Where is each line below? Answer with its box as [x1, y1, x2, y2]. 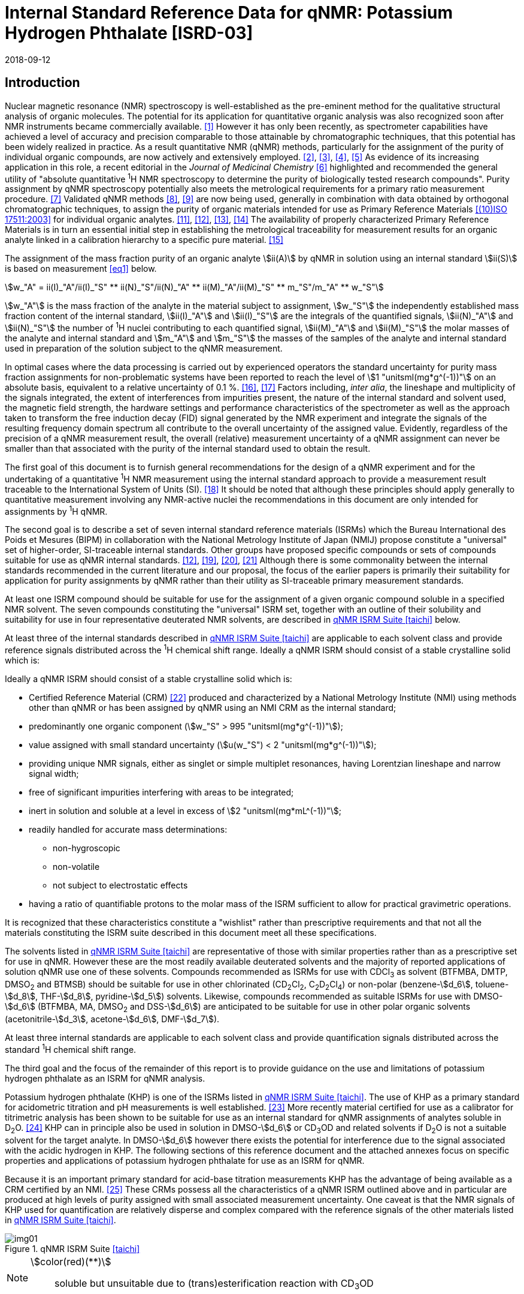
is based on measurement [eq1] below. [5, 263, 157, 274]
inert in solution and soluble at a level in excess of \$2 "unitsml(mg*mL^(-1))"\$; [29, 805, 341, 816]
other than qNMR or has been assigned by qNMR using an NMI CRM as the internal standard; [29, 702, 396, 713]
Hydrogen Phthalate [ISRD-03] [5, 23, 253, 43]
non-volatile [53, 861, 100, 872]
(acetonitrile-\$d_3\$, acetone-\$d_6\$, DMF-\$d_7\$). [5, 1014, 220, 1025]
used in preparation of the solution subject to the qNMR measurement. [5, 343, 283, 353]
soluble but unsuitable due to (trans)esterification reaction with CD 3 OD [54, 1277, 374, 1291]
